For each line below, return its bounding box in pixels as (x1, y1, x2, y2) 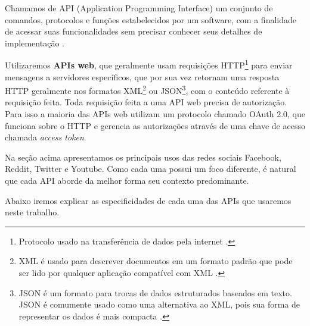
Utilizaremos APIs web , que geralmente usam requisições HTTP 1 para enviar (5, 57, 293, 71)
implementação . (5, 36, 64, 49)
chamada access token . (5, 131, 86, 143)
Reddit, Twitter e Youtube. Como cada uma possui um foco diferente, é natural (5, 162, 296, 175)
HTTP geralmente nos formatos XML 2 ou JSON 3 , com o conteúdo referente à (5, 83, 290, 96)
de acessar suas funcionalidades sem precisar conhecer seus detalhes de (5, 25, 262, 37)
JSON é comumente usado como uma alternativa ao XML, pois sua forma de (18, 298, 300, 311)
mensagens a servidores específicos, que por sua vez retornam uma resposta (5, 70, 280, 83)
